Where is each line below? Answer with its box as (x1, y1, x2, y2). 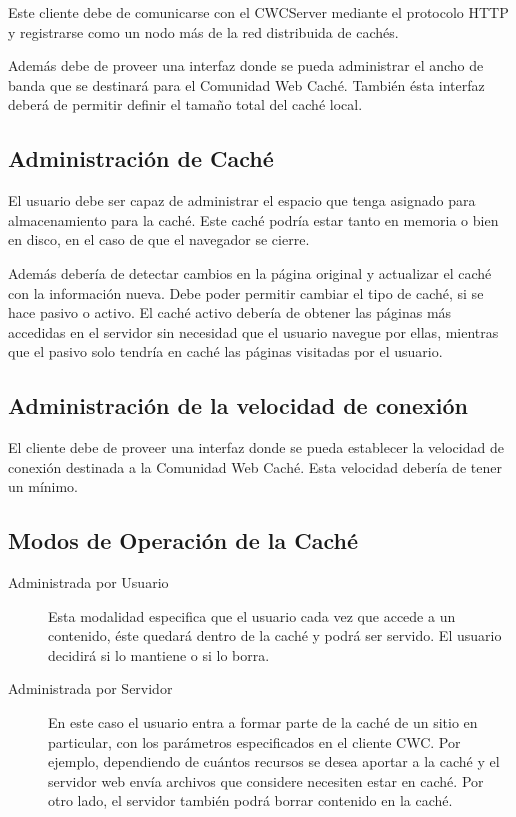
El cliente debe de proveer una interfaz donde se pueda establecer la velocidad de (8, 437, 504, 458)
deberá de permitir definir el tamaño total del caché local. (8, 94, 363, 115)
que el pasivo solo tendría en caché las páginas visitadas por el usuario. (8, 341, 443, 362)
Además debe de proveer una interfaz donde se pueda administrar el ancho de (8, 55, 484, 76)
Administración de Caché (8, 143, 274, 174)
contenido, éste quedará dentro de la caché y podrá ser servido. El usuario (48, 625, 502, 646)
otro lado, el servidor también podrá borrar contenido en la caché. (48, 790, 453, 811)
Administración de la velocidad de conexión (8, 390, 468, 421)
